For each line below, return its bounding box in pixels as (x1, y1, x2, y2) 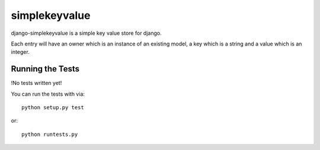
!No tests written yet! (11, 80, 62, 87)
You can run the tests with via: (11, 90, 85, 97)
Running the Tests (11, 64, 80, 74)
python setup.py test (21, 104, 84, 111)
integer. (11, 48, 30, 56)
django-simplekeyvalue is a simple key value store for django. (11, 30, 162, 37)
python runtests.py (21, 131, 78, 138)
